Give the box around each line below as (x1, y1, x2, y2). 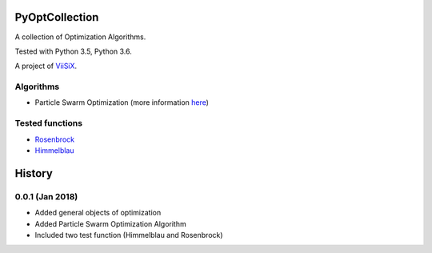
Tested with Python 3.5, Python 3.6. (14, 46, 132, 56)
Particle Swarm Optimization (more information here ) (34, 98, 210, 107)
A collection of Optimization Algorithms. (14, 32, 146, 42)
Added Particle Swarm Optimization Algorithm (34, 219, 187, 228)
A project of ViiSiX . (14, 61, 78, 71)
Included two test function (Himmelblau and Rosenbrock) (34, 230, 223, 239)
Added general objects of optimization (34, 208, 162, 218)
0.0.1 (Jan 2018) (14, 191, 78, 202)
